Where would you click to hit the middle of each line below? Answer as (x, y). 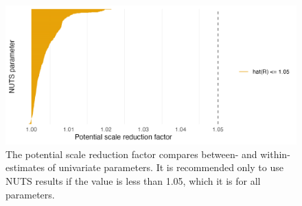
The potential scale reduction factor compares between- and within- (148, 154)
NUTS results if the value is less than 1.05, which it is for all (133, 181)
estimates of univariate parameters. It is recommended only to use (144, 167)
